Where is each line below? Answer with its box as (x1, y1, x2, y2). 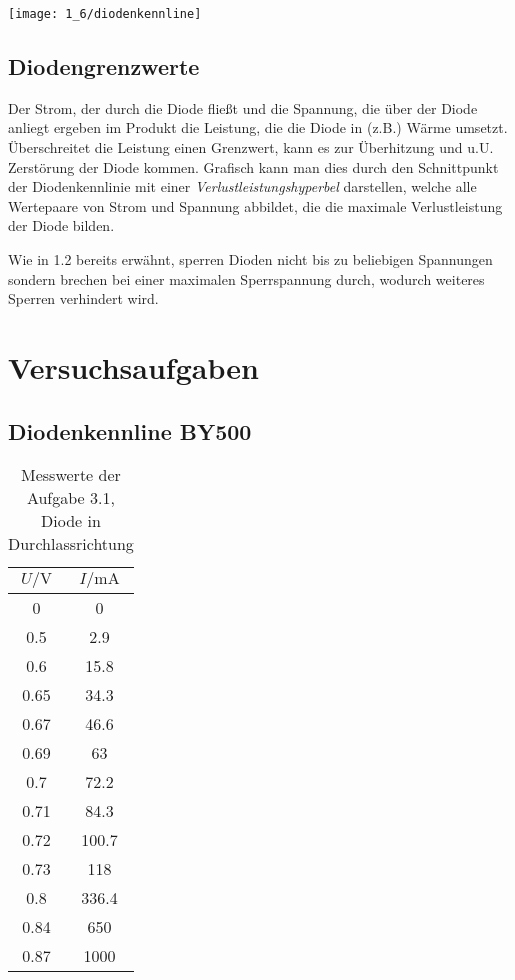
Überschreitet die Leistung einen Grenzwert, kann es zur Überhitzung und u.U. (8, 137, 494, 158)
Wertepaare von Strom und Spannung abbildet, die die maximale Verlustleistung (8, 195, 503, 216)
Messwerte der (21, 463, 121, 487)
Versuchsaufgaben (8, 346, 259, 387)
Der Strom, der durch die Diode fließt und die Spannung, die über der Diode (8, 97, 478, 118)
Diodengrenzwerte (8, 51, 200, 82)
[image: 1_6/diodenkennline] (8, 7, 202, 21)
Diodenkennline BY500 (8, 415, 252, 446)
